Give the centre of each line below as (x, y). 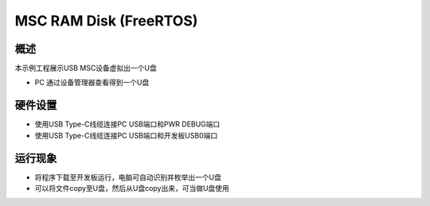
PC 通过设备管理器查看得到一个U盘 (92, 83)
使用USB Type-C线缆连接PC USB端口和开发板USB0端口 (126, 135)
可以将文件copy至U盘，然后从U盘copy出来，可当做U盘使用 (132, 189)
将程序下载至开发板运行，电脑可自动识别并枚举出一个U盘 (128, 177)
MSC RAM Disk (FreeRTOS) (106, 21)
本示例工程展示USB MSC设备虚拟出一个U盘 (86, 68)
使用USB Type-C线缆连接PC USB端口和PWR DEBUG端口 (127, 124)
